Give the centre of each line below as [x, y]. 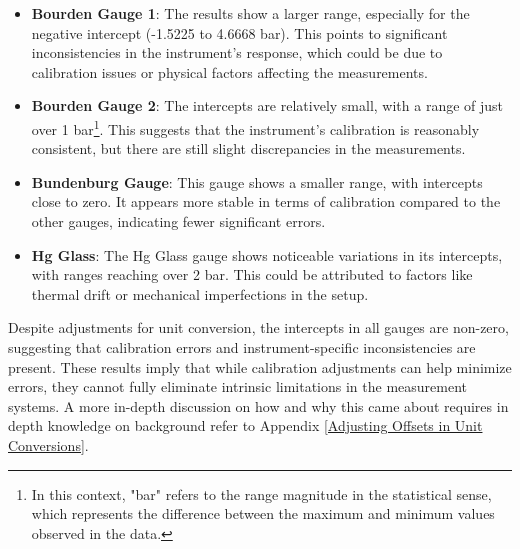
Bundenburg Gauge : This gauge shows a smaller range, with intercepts [257, 181]
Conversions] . [48, 444]
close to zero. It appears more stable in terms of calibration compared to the [266, 201]
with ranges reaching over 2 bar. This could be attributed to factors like [252, 274]
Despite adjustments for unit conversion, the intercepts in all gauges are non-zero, [258, 327]
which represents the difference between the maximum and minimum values [263, 513]
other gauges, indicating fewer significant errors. [178, 221]
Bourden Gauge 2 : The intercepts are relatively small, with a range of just [267, 105]
